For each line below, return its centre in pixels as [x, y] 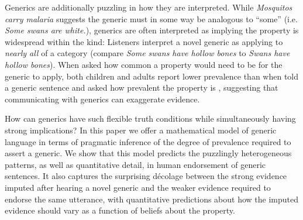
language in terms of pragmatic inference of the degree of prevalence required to [148, 141]
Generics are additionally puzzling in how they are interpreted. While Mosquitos [149, 7]
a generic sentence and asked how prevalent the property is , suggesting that [142, 87]
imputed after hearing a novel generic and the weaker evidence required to [138, 187]
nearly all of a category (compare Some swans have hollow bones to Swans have [147, 53]
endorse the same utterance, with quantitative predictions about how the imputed [152, 199]
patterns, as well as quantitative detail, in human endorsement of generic [135, 164]
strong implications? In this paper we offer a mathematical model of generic [141, 130]
